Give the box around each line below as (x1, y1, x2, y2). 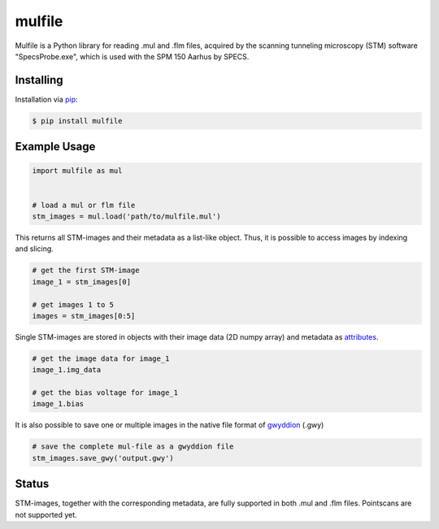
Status (15, 477, 50, 491)
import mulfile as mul (32, 167, 123, 176)
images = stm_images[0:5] (32, 311, 136, 320)
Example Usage (15, 140, 96, 154)
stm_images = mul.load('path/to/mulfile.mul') (32, 211, 221, 221)
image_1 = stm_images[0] (32, 277, 132, 286)
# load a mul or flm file (32, 200, 136, 210)
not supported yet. (15, 509, 77, 519)
